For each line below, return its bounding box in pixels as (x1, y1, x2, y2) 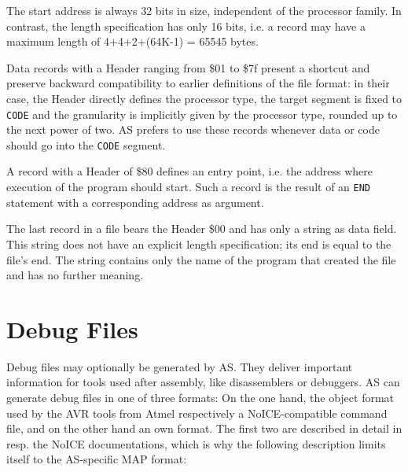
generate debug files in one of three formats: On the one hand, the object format (6, 389, 395, 405)
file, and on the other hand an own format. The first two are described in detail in (6, 420, 402, 437)
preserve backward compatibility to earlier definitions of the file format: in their (6, 75, 390, 91)
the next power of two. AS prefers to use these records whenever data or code (6, 121, 380, 138)
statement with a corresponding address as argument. (6, 194, 264, 210)
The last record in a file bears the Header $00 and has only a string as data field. (6, 220, 397, 237)
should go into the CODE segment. (6, 136, 166, 153)
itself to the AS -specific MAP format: (6, 451, 187, 467)
